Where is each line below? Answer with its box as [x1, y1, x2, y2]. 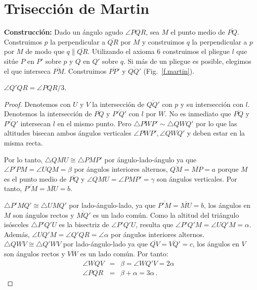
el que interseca [4, 65, 51, 76]
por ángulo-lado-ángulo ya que [104, 154, 197, 164]
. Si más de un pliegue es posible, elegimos [123, 55, 252, 66]
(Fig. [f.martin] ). [143, 65, 195, 76]
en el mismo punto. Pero [57, 118, 131, 128]
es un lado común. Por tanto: [80, 248, 169, 258]
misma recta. [4, 138, 43, 148]
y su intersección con [180, 98, 244, 109]
